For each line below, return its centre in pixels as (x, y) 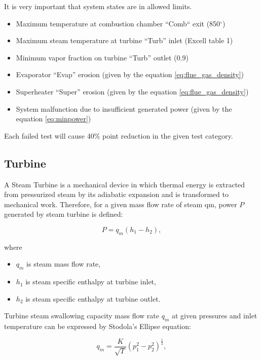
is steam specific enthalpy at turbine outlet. (93, 298)
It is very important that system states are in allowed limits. (98, 6)
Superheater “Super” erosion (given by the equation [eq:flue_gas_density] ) (132, 91)
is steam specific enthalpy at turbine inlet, (91, 282)
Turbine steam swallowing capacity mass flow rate (82, 316)
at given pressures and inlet (214, 316)
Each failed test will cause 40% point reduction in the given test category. (119, 135)
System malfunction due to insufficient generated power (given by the (124, 108)
